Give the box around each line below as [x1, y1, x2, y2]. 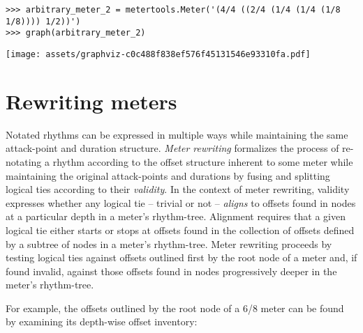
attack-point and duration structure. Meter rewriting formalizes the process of [6, 141, 339, 155]
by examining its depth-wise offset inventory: [6, 314, 198, 329]
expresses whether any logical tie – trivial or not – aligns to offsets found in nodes [6, 195, 356, 210]
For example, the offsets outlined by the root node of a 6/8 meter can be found [6, 300, 344, 315]
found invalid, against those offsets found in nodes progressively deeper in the [6, 263, 337, 278]
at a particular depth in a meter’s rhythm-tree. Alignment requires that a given [6, 209, 346, 224]
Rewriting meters [6, 86, 177, 115]
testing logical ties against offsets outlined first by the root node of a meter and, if [6, 250, 357, 265]
